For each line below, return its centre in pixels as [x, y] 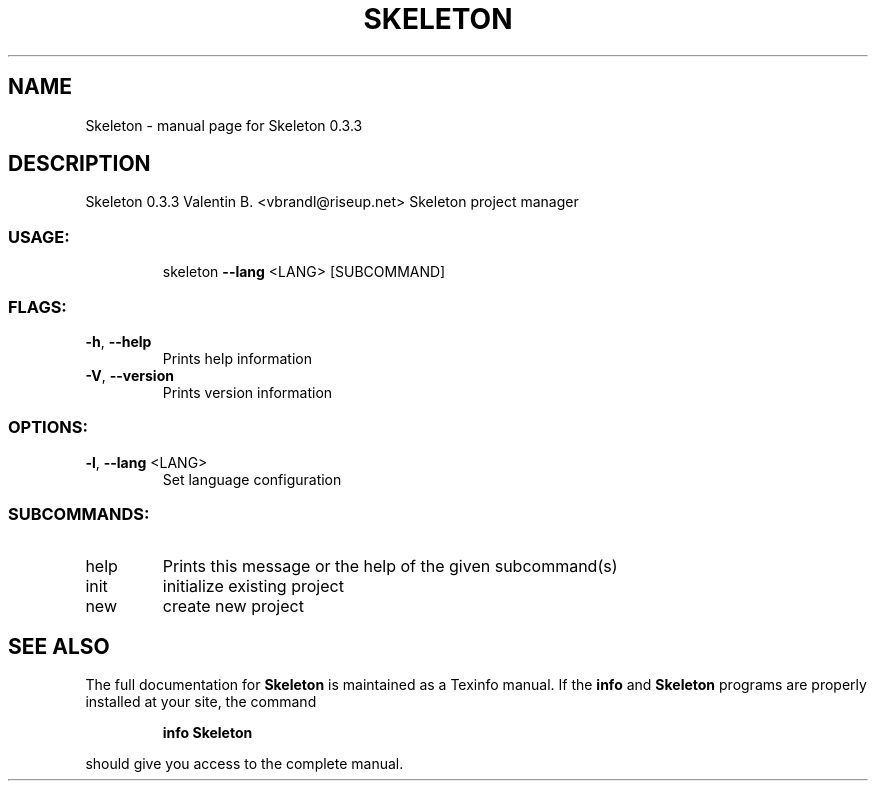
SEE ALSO [59, 646]
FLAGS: [37, 306]
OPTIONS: [48, 427]
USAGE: [39, 236]
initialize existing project [253, 586]
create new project [233, 606]
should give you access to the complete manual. [244, 764]
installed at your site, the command [201, 702]
